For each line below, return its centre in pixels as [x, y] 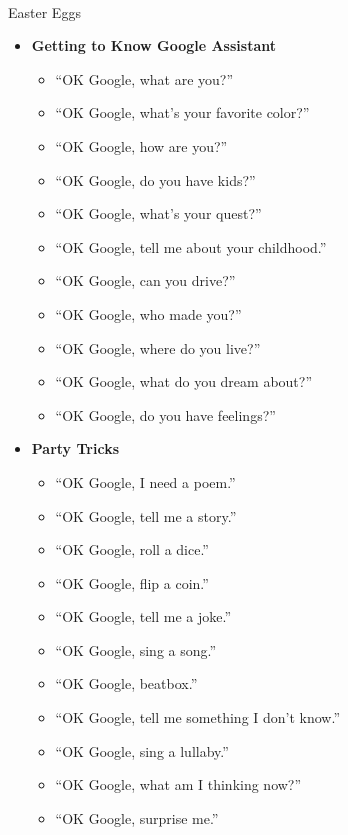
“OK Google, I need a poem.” [145, 481]
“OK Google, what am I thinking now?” [178, 784]
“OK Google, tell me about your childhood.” [191, 246]
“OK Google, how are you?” [141, 145]
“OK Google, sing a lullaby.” [142, 750]
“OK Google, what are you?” [144, 78]
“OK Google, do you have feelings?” [165, 414]
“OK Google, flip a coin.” [132, 582]
